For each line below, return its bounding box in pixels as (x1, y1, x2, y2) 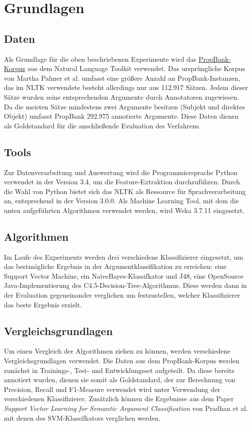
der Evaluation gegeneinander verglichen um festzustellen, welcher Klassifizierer (4, 290, 240, 300)
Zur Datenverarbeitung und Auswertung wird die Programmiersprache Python (4, 167, 238, 177)
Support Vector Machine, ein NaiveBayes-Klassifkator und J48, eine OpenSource (4, 270, 244, 281)
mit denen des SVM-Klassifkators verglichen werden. (4, 412, 161, 423)
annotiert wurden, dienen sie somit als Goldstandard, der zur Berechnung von (4, 374, 235, 385)
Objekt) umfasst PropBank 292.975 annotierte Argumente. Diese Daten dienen (4, 111, 239, 121)
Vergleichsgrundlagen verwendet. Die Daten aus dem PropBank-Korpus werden (4, 355, 240, 366)
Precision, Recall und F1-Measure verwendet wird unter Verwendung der (4, 384, 220, 394)
